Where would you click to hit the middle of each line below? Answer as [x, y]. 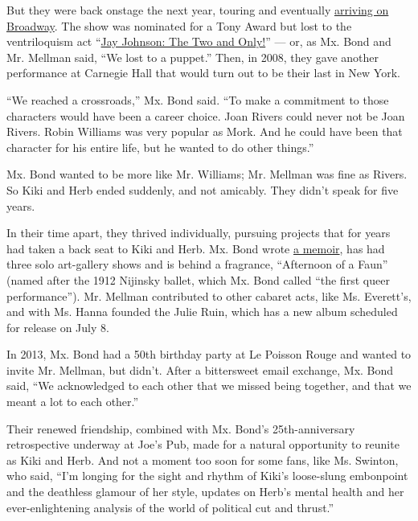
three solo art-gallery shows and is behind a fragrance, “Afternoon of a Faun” [197, 264]
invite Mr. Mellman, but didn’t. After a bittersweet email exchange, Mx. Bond [200, 369]
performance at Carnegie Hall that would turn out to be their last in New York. [203, 73]
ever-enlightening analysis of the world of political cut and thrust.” [170, 507]
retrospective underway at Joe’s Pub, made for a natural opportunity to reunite [203, 444]
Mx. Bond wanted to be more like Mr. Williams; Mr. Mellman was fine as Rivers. [207, 174]
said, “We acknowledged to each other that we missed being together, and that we [209, 386]
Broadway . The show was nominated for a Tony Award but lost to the [179, 25]
